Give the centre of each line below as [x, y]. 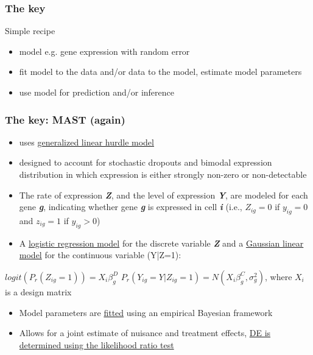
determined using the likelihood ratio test [97, 344]
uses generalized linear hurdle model [86, 142]
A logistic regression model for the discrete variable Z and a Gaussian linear [161, 243]
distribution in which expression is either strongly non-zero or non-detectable [163, 174]
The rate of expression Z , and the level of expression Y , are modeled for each [164, 195]
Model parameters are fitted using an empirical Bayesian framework [146, 312]
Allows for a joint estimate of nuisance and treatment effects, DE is [145, 333]
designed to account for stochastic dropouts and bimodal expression [146, 162]
